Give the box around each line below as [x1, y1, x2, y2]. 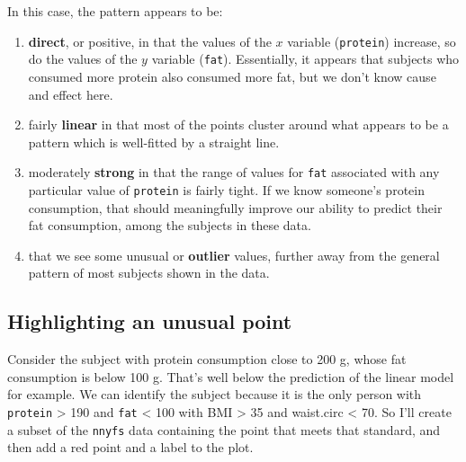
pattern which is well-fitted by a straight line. [28, 132, 280, 151]
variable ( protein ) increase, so [287, 31, 456, 50]
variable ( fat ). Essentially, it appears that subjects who [151, 49, 460, 68]
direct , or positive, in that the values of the [28, 31, 272, 50]
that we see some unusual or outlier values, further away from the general [28, 245, 440, 264]
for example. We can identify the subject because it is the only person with [7, 385, 422, 404]
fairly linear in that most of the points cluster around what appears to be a [28, 115, 449, 134]
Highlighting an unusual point [7, 307, 292, 335]
